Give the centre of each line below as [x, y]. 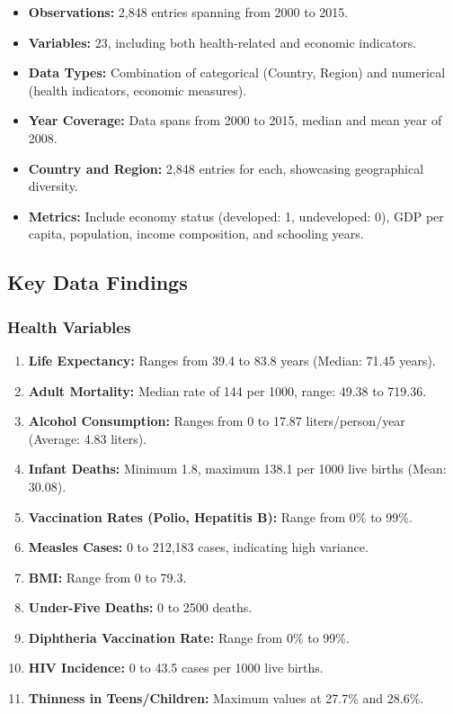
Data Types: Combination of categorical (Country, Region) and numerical [237, 72]
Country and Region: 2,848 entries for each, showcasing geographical [226, 168]
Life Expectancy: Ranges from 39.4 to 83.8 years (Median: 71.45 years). [232, 360]
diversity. [53, 186]
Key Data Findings [98, 282]
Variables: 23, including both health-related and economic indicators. [222, 42]
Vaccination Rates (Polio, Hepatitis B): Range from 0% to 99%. [220, 516]
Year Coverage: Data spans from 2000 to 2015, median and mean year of [235, 120]
